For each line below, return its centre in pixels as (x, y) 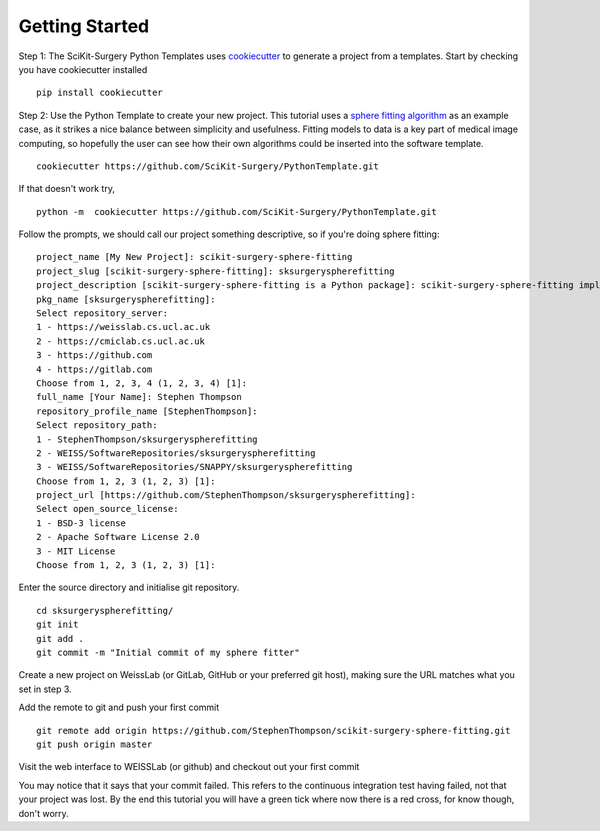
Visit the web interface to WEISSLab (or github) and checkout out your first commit (189, 767)
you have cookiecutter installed (83, 69)
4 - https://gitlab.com (94, 369)
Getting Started (84, 26)
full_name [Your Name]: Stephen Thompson (139, 397)
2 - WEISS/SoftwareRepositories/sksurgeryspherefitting (176, 453)
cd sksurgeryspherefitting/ (105, 610)
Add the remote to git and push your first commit (119, 707)
